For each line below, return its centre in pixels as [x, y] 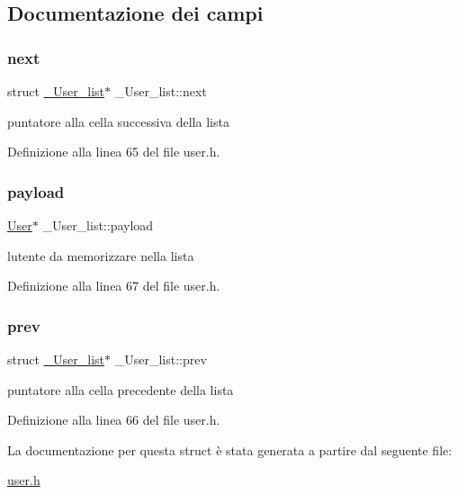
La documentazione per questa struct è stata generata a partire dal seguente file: [230, 449]
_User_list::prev [161, 359]
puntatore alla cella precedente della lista [121, 389]
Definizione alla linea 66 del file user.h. [114, 420]
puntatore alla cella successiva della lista [118, 121]
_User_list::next [161, 91]
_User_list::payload [98, 225]
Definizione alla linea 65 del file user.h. [114, 152]
